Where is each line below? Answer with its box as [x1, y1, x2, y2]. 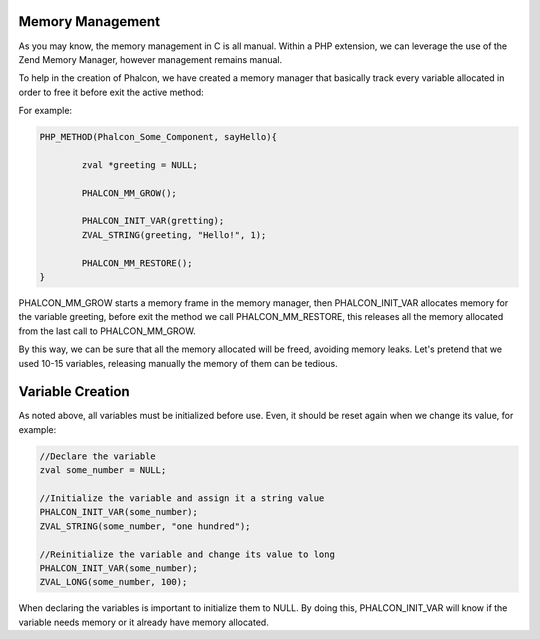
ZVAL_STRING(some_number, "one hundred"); [39, 520, 251, 532]
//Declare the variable [39, 450, 157, 462]
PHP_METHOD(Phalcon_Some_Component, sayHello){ [39, 131, 277, 143]
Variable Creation [18, 383, 130, 400]
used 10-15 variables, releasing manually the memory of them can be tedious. [18, 357, 339, 369]
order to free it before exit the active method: [18, 86, 204, 98]
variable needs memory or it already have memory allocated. [18, 616, 269, 628]
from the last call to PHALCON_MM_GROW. [18, 325, 197, 337]
